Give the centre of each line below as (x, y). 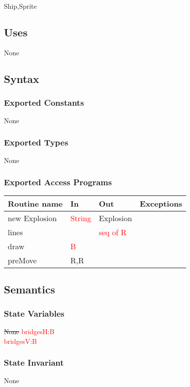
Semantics (30, 289)
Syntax (22, 78)
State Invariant (34, 363)
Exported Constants (44, 103)
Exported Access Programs (58, 182)
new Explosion (32, 218)
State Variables (34, 313)
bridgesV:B (20, 341)
